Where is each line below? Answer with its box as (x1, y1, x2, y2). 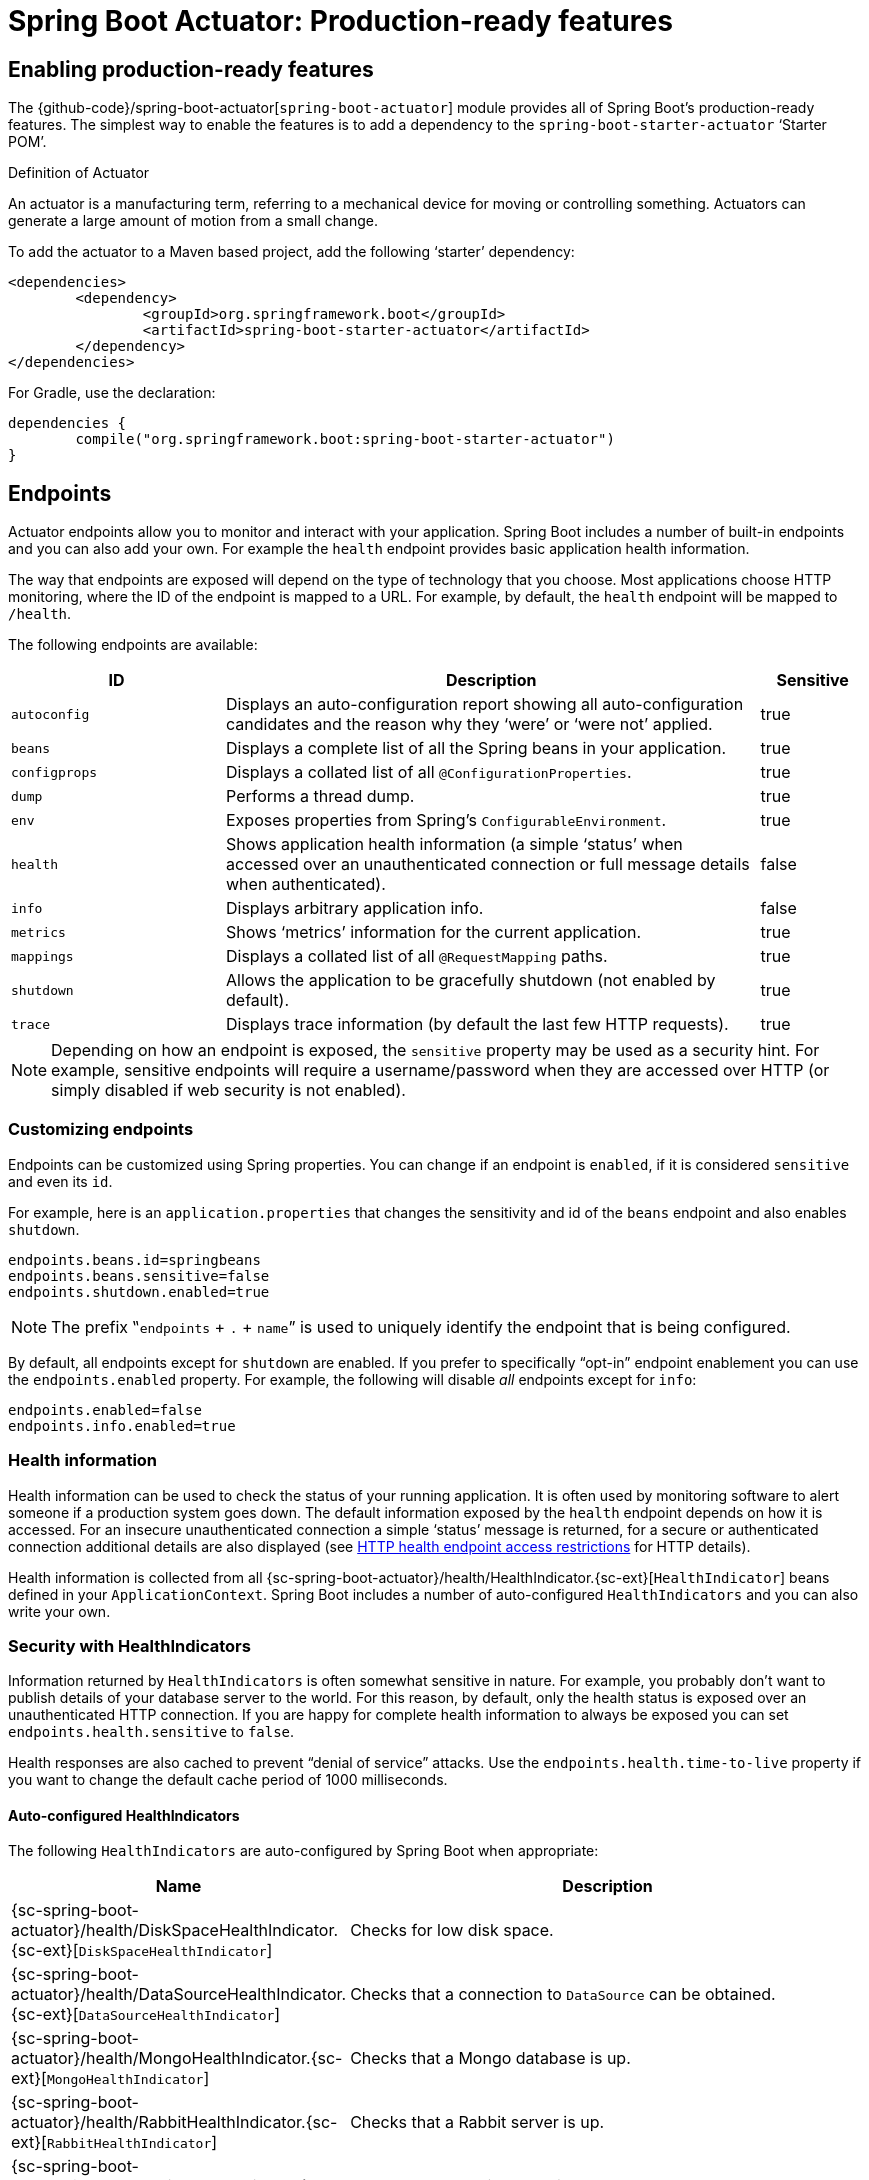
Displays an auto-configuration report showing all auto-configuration (226, 694, 744, 715)
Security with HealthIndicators (8, 1635, 251, 1656)
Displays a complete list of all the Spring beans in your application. (226, 738, 727, 759)
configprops (11, 764, 98, 780)
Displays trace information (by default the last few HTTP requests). (226, 1014, 729, 1035)
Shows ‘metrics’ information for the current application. (226, 922, 642, 943)
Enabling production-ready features (8, 56, 374, 82)
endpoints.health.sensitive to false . (8, 1723, 295, 1741)
